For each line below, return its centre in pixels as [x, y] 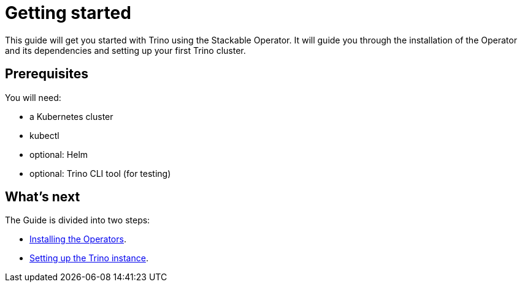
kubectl [44, 135]
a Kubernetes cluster [71, 116]
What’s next [43, 197]
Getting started [68, 13]
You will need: [33, 97]
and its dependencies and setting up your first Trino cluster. [125, 50]
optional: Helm [59, 154]
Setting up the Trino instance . [89, 258]
